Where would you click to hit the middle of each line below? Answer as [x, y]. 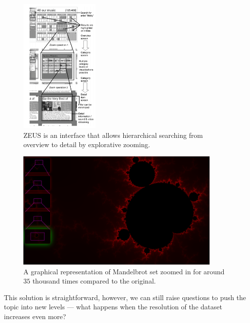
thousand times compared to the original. [94, 281]
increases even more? [35, 316]
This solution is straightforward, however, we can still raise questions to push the [125, 297]
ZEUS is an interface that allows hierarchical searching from [113, 135]
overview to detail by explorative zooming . [87, 144]
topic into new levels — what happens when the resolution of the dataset [113, 307]
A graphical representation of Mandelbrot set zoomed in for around [124, 271]
